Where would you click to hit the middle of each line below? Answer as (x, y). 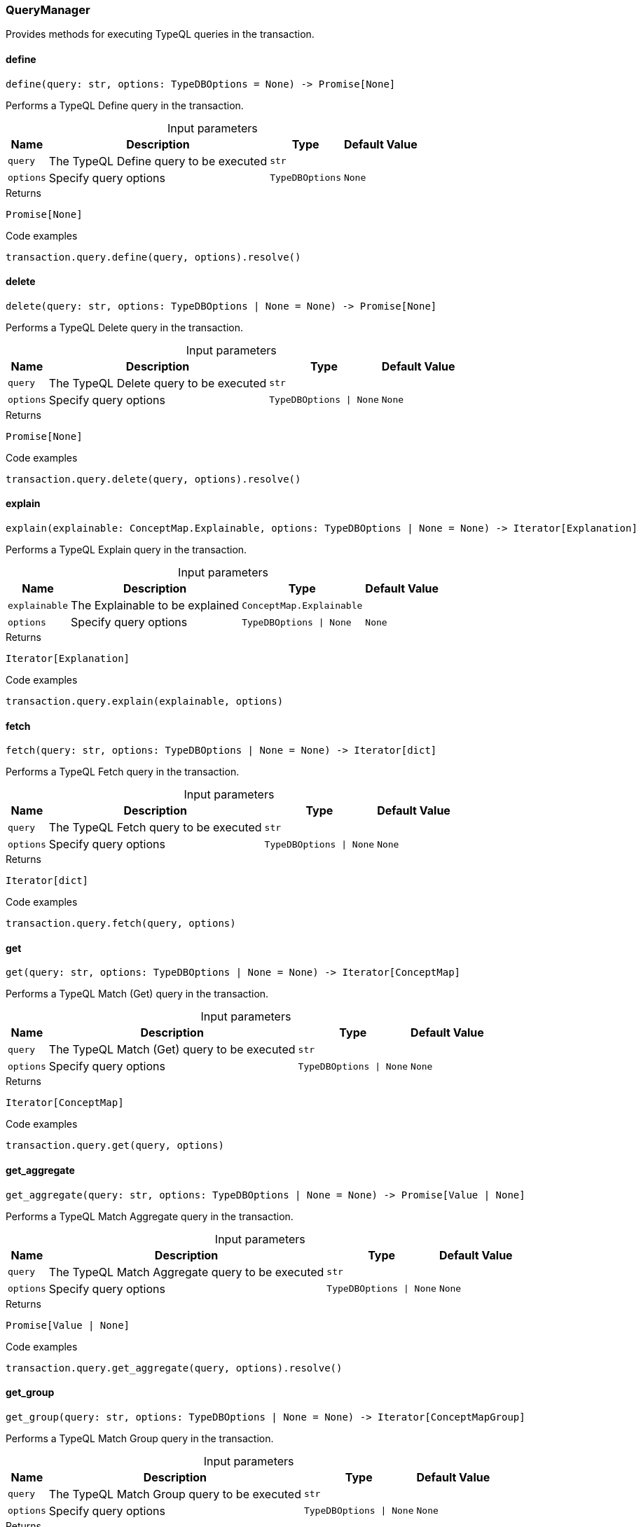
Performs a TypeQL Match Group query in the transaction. (140, 1438)
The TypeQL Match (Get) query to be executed (172, 1050)
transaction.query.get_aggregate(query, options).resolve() (174, 1368)
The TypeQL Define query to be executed (158, 161)
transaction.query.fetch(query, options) (121, 924)
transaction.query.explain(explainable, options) (145, 702)
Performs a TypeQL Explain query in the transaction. (126, 550)
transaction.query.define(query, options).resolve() (153, 257)
